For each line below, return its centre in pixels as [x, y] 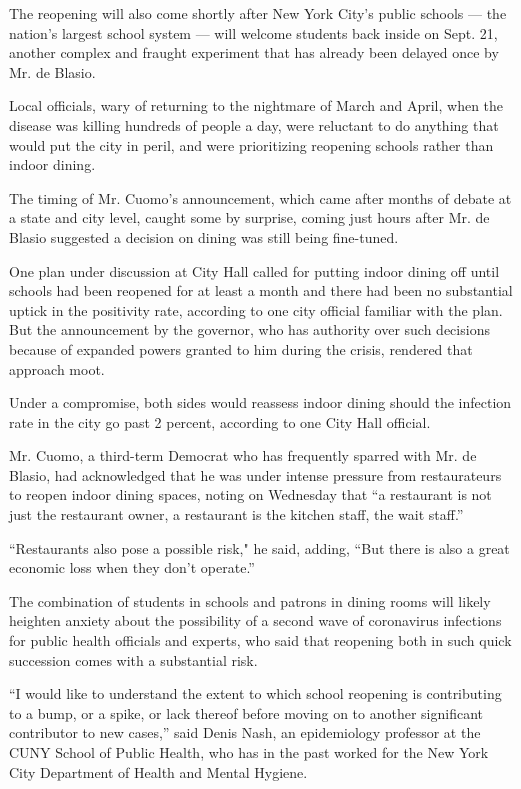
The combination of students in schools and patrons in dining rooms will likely [250, 600]
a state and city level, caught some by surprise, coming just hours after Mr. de [249, 217]
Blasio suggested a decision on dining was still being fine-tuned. [204, 236]
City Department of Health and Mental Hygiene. [158, 771]
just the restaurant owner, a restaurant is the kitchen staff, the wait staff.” [236, 514]
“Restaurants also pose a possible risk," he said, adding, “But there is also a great [259, 547]
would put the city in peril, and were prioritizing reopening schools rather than [251, 144]
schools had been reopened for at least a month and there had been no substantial [261, 290]
